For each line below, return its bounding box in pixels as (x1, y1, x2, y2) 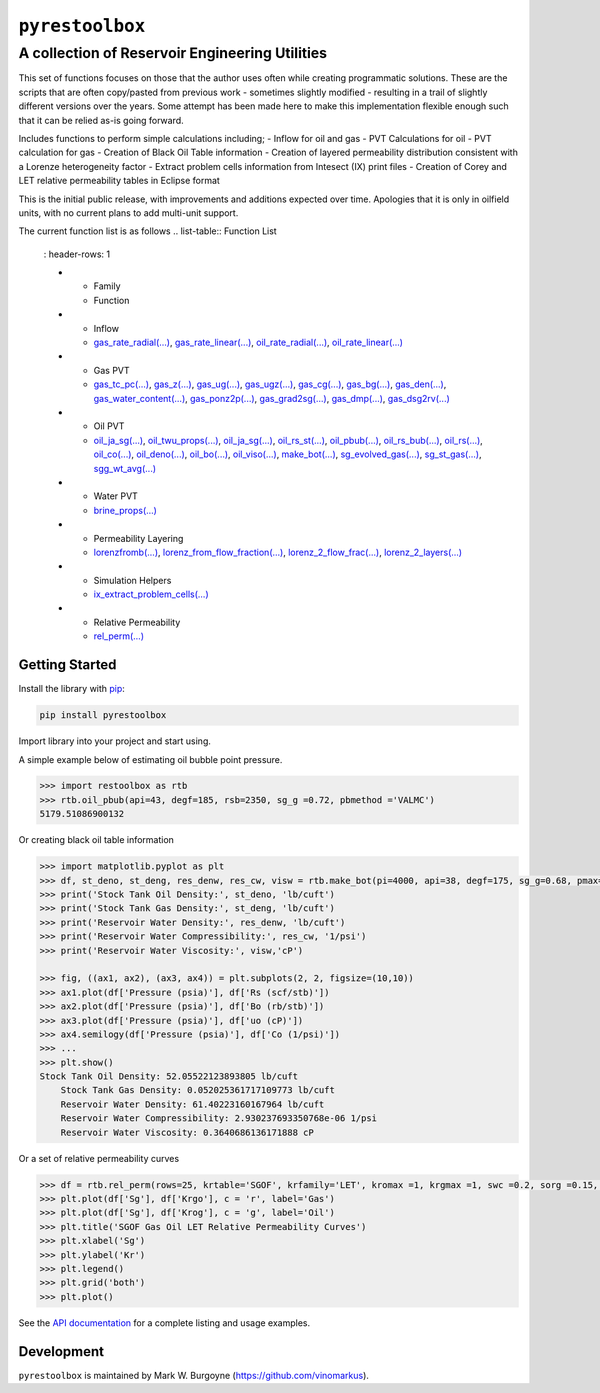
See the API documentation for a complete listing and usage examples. (18, 1316, 310, 1329)
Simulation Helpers (93, 574, 172, 586)
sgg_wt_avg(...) (93, 462, 157, 474)
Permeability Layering (93, 532, 184, 544)
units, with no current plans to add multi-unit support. (18, 206, 239, 219)
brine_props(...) (93, 504, 157, 516)
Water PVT (93, 490, 139, 502)
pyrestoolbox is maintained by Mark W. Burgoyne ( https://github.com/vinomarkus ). (18, 1369, 370, 1381)
